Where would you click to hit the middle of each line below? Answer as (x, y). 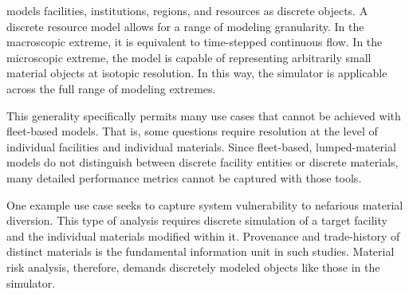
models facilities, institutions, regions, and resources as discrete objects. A (187, 10)
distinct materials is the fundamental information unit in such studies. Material (201, 251)
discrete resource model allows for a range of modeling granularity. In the (185, 26)
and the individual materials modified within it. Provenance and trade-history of (203, 235)
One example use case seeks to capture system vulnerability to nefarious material (205, 204)
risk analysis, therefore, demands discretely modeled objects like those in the (193, 267)
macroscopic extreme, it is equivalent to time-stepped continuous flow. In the (195, 42)
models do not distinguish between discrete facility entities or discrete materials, (203, 162)
